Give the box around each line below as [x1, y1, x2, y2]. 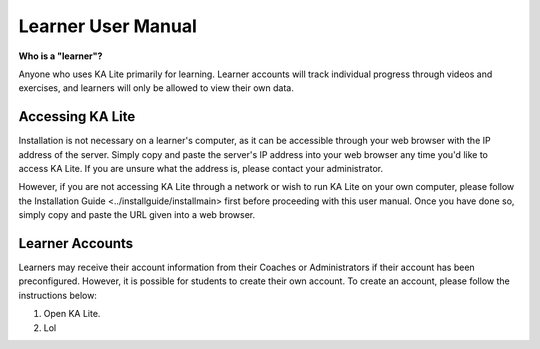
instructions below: [18, 289, 97, 301]
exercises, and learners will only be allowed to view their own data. [18, 82, 294, 94]
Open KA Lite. [43, 308, 101, 320]
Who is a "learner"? [18, 50, 103, 62]
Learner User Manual [18, 15, 197, 37]
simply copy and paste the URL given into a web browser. [18, 209, 256, 221]
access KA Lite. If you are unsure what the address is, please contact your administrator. [18, 163, 384, 175]
